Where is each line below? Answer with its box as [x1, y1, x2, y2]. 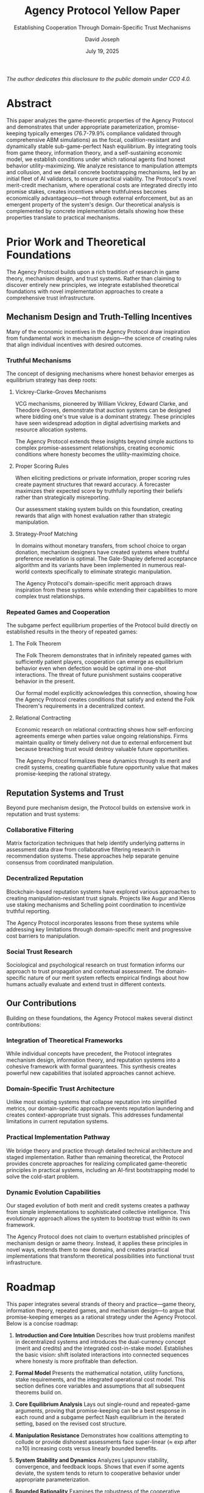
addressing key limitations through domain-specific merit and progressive [6, 925, 192, 933]
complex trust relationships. [15, 592, 85, 600]
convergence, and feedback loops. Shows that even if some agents [15, 1463, 185, 1470]
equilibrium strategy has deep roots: [6, 376, 97, 384]
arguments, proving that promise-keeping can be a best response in [15, 1407, 186, 1414]
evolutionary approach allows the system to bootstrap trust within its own [6, 1215, 191, 1222]
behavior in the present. [15, 677, 76, 685]
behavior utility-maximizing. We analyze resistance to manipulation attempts [6, 162, 198, 169]
